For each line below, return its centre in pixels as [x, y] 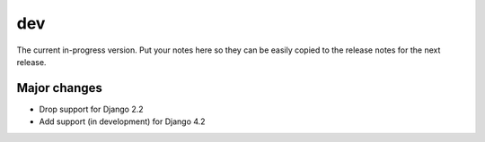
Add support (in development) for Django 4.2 [122, 121]
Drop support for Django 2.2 [91, 109]
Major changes [60, 88]
